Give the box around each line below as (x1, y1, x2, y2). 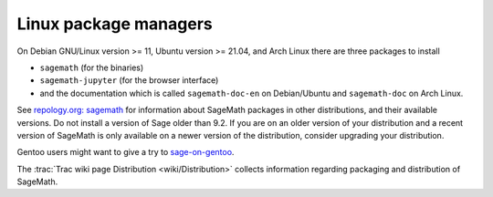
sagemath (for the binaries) (39, 62, 144, 73)
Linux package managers (16, 14, 214, 34)
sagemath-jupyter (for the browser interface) (39, 75, 219, 86)
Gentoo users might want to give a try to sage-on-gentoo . (16, 147, 235, 158)
